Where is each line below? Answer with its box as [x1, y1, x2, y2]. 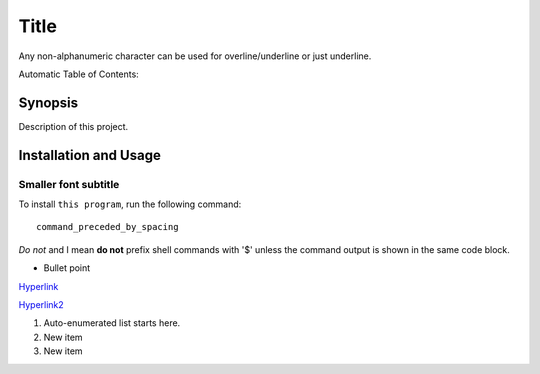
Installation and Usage [18, 146, 162, 164]
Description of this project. [18, 120, 129, 132]
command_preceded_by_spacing [36, 221, 179, 233]
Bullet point [43, 262, 91, 274]
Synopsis [18, 94, 79, 111]
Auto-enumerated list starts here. [43, 317, 181, 329]
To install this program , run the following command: [18, 198, 242, 210]
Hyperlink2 [18, 298, 64, 310]
